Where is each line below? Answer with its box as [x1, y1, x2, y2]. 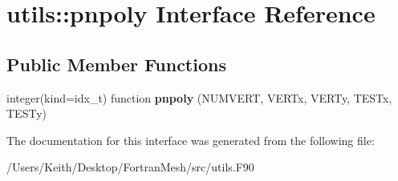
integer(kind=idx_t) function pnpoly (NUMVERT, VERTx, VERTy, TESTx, [6, 89, 392, 106]
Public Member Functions [6, 51, 226, 76]
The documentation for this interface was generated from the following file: [6, 131, 375, 148]
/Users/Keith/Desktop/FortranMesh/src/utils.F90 [6, 159, 254, 175]
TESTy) [6, 105, 47, 122]
